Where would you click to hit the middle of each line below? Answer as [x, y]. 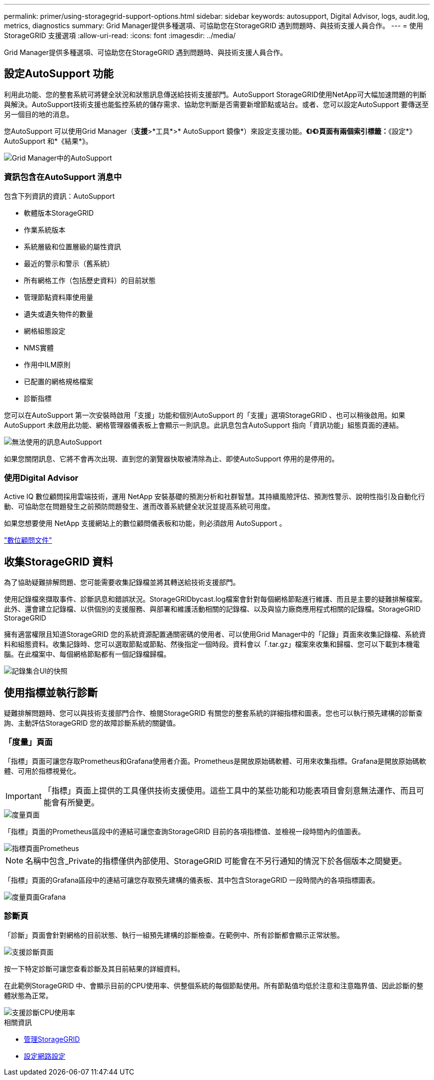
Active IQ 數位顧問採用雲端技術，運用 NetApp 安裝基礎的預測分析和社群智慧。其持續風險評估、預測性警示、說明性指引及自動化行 [215, 497]
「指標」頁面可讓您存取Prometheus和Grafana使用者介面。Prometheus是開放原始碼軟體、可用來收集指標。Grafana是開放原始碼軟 [215, 761]
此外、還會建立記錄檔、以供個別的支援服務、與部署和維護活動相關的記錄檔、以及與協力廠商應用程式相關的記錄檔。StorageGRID [213, 609]
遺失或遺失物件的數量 [58, 314]
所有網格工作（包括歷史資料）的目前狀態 [90, 280]
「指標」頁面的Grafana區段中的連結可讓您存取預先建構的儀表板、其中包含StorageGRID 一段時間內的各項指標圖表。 [192, 880]
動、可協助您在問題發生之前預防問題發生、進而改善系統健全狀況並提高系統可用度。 [139, 507]
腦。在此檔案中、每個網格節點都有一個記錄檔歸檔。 [87, 654]
